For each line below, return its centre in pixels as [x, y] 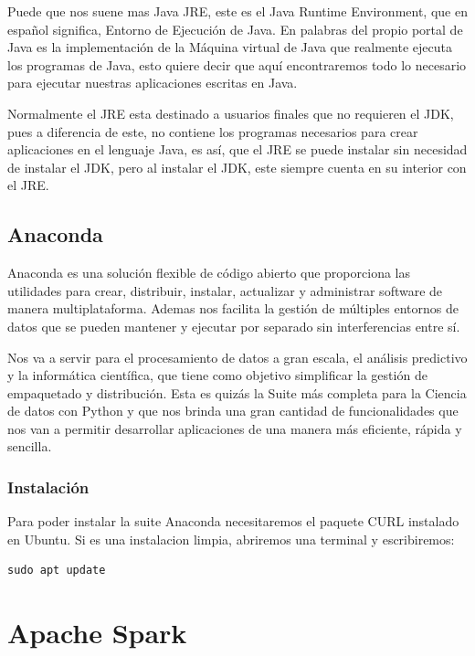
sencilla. [30, 446]
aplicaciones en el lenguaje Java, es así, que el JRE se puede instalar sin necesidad [237, 149]
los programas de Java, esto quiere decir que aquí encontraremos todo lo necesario [237, 64]
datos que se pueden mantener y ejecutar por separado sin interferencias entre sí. [234, 326]
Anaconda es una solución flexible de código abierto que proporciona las [209, 273]
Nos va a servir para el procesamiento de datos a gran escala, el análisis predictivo [237, 357]
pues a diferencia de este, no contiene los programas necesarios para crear [213, 131]
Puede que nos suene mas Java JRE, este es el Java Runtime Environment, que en [237, 11]
